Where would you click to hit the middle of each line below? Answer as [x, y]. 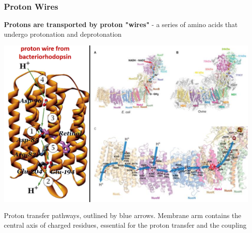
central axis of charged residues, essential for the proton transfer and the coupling [125, 225]
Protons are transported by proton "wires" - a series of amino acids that [121, 24]
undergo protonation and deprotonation [63, 34]
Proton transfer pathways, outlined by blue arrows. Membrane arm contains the [123, 215]
